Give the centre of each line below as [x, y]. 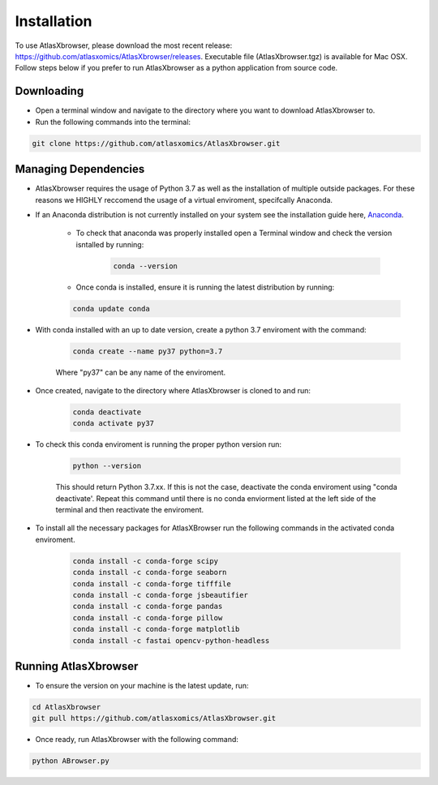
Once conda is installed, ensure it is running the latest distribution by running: [205, 287]
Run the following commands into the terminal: [113, 122]
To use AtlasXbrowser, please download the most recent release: [124, 45]
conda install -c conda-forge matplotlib [156, 629]
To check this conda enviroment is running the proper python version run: [159, 444]
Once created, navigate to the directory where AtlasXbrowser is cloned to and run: [173, 390]
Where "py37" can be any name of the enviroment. [141, 372]
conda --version [146, 266]
